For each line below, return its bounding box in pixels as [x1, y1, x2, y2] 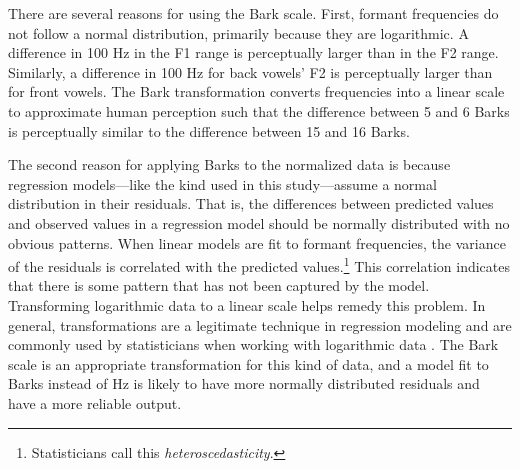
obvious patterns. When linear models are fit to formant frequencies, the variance [8, 232, 506, 253]
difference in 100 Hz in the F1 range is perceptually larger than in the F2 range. [8, 42, 499, 63]
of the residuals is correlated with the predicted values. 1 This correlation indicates [8, 253, 510, 276]
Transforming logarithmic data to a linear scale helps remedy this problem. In [8, 294, 486, 315]
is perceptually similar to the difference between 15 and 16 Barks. [8, 120, 410, 141]
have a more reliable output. [8, 392, 182, 413]
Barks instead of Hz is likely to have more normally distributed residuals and [8, 373, 480, 394]
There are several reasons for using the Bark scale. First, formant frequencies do [8, 3, 499, 23]
